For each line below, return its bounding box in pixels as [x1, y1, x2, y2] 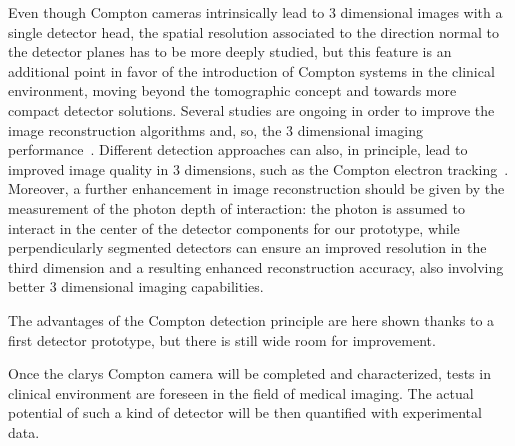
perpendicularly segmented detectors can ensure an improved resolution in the [8, 237, 487, 258]
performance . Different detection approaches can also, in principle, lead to [8, 139, 468, 160]
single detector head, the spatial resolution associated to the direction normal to [8, 21, 499, 42]
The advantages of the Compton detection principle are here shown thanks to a [8, 309, 495, 330]
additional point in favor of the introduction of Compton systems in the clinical [8, 60, 495, 81]
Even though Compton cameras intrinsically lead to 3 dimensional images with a [8, 2, 503, 22]
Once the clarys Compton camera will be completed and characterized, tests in [8, 363, 491, 384]
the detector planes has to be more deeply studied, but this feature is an [8, 41, 452, 62]
